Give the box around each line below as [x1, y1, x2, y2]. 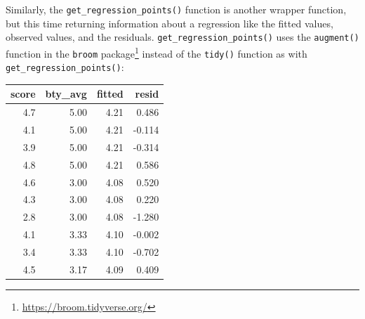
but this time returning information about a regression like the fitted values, [6, 15, 333, 30]
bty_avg [45, 86, 87, 101]
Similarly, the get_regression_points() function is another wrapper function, [6, 2, 347, 16]
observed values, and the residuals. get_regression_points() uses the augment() [6, 30, 359, 44]
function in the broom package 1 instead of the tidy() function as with [6, 44, 307, 60]
